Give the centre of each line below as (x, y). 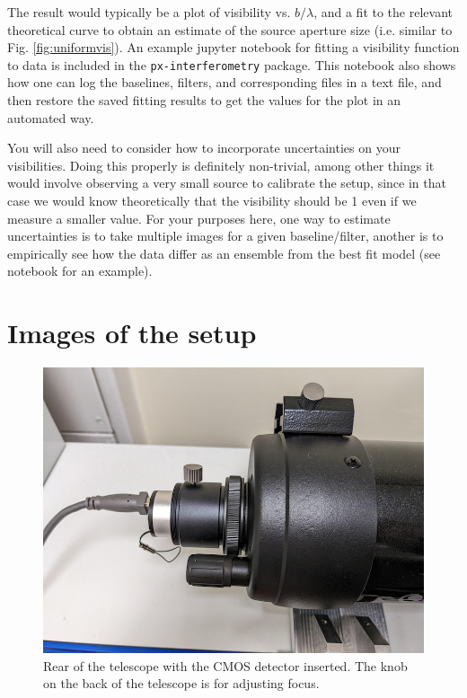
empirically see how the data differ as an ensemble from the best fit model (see (224, 253)
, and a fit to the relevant (383, 12)
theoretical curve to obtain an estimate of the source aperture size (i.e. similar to (230, 29)
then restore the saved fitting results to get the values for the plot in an (204, 100)
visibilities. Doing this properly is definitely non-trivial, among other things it (221, 165)
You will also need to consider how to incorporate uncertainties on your (204, 148)
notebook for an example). (80, 271)
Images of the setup (132, 333)
